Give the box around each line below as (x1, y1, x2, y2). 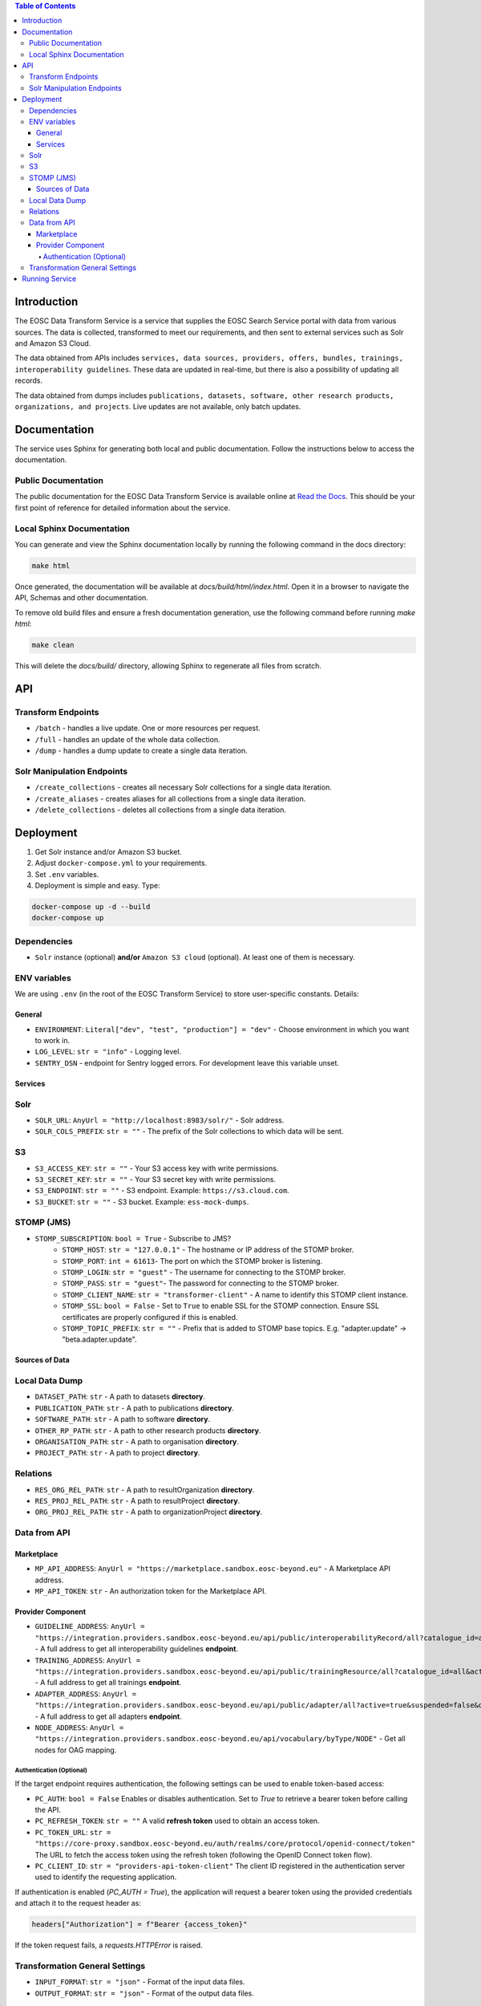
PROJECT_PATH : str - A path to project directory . (34, 1448, 200, 1458)
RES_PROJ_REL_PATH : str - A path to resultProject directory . (34, 1496, 240, 1505)
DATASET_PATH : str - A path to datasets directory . (34, 1392, 206, 1402)
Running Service (22, 274, 77, 284)
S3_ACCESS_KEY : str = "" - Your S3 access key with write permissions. (34, 1163, 279, 1173)
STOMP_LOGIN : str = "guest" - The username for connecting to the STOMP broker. (62, 1268, 346, 1277)
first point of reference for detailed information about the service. (14, 502, 231, 513)
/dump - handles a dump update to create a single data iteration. (34, 746, 248, 756)
